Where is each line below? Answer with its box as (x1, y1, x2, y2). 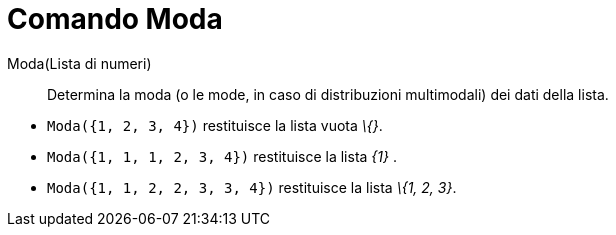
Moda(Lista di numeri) (7, 54, 152, 72)
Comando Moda (7, 2, 223, 36)
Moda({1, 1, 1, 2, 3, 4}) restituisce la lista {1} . (47, 147, 397, 165)
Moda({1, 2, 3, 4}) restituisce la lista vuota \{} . (47, 116, 383, 134)
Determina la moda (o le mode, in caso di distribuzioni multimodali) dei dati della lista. (47, 85, 609, 103)
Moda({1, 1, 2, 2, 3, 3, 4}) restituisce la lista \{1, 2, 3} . (47, 178, 457, 196)
